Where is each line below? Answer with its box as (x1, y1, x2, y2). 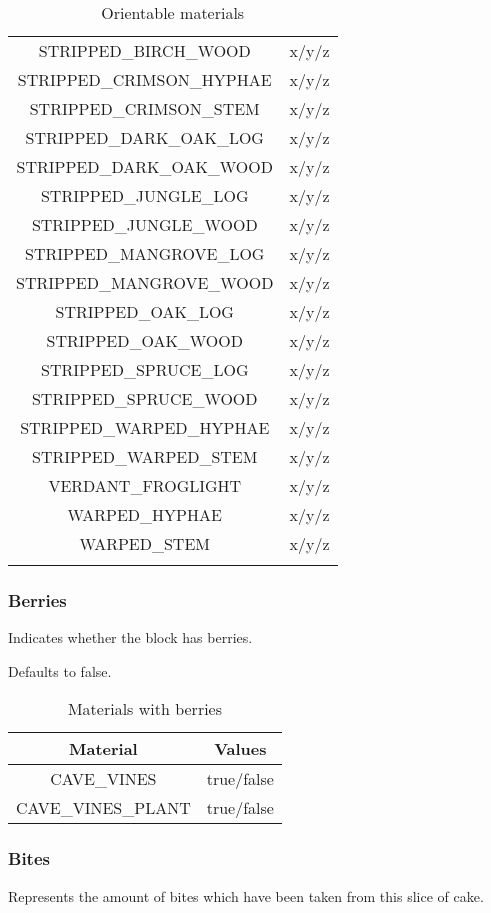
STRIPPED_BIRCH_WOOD (38, 39, 251, 62)
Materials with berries (67, 697, 223, 721)
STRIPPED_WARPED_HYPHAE (20, 416, 270, 439)
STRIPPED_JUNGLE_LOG (40, 184, 249, 207)
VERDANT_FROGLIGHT (48, 474, 242, 497)
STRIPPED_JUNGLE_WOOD (31, 213, 258, 236)
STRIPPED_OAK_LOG (55, 300, 234, 323)
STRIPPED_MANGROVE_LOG (25, 242, 265, 265)
